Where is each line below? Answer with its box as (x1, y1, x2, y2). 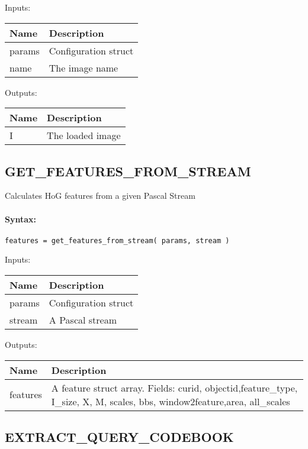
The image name (49, 60, 118, 75)
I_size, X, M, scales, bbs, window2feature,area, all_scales (51, 394, 290, 408)
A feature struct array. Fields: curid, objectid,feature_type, (51, 380, 298, 395)
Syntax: (5, 212, 36, 225)
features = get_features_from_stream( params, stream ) (5, 236, 230, 245)
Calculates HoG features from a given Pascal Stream (5, 189, 195, 202)
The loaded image (47, 128, 121, 143)
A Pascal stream (49, 313, 117, 327)
